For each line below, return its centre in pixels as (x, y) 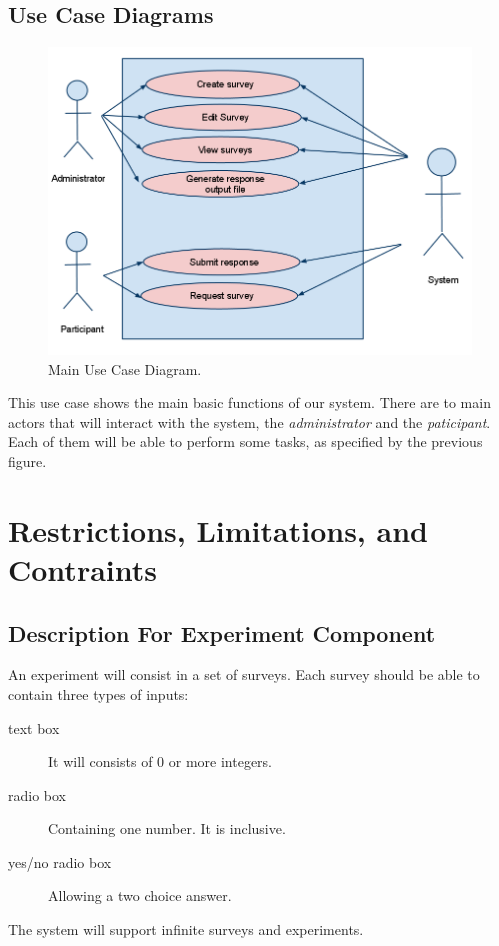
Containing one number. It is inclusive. (167, 828)
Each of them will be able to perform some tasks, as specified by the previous (245, 441)
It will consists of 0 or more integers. (160, 761)
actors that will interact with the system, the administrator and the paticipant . (249, 421)
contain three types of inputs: (98, 693)
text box (34, 727)
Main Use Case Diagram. (125, 368)
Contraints (82, 568)
